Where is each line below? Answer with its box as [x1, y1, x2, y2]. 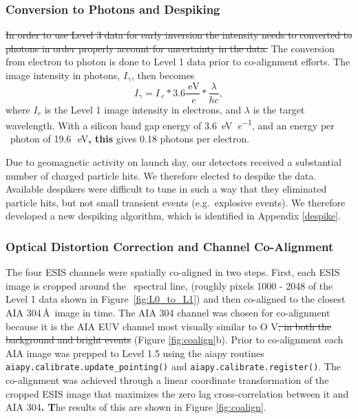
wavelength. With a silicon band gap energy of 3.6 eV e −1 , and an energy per [6, 116, 335, 132]
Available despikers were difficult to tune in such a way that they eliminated [6, 182, 327, 196]
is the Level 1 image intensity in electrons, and [44, 102, 242, 116]
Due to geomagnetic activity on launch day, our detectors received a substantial [6, 154, 341, 169]
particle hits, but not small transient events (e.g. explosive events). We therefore [6, 195, 346, 209]
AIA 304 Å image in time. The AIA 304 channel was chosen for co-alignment [6, 305, 330, 319]
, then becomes [131, 68, 195, 82]
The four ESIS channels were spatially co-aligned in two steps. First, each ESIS [6, 265, 340, 279]
